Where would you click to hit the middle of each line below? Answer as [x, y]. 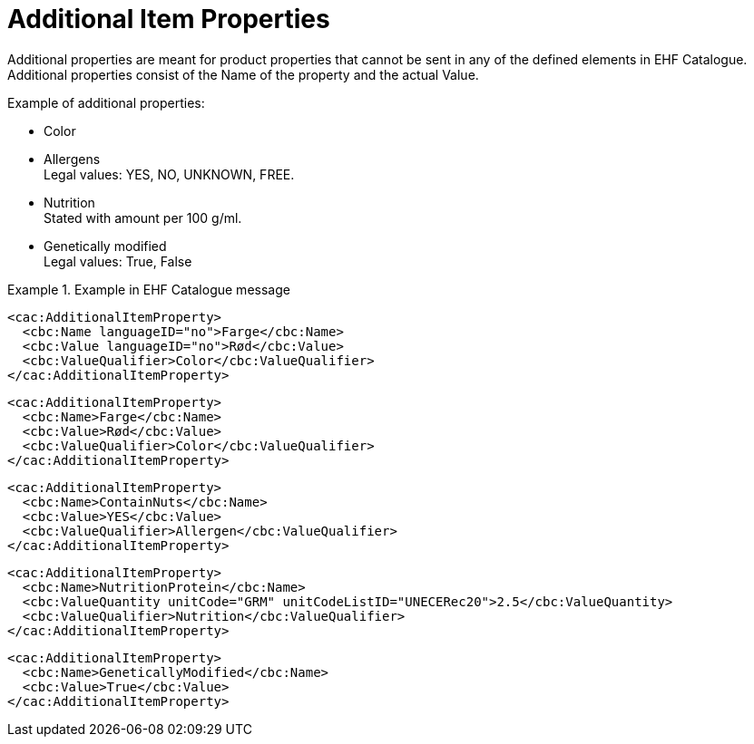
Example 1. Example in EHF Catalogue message [149, 289]
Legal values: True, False [118, 261]
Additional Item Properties [169, 19]
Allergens [72, 159]
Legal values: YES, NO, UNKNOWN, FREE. [169, 174]
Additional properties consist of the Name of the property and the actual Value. [243, 74]
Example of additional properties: [106, 102]
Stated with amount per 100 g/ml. [143, 217]
